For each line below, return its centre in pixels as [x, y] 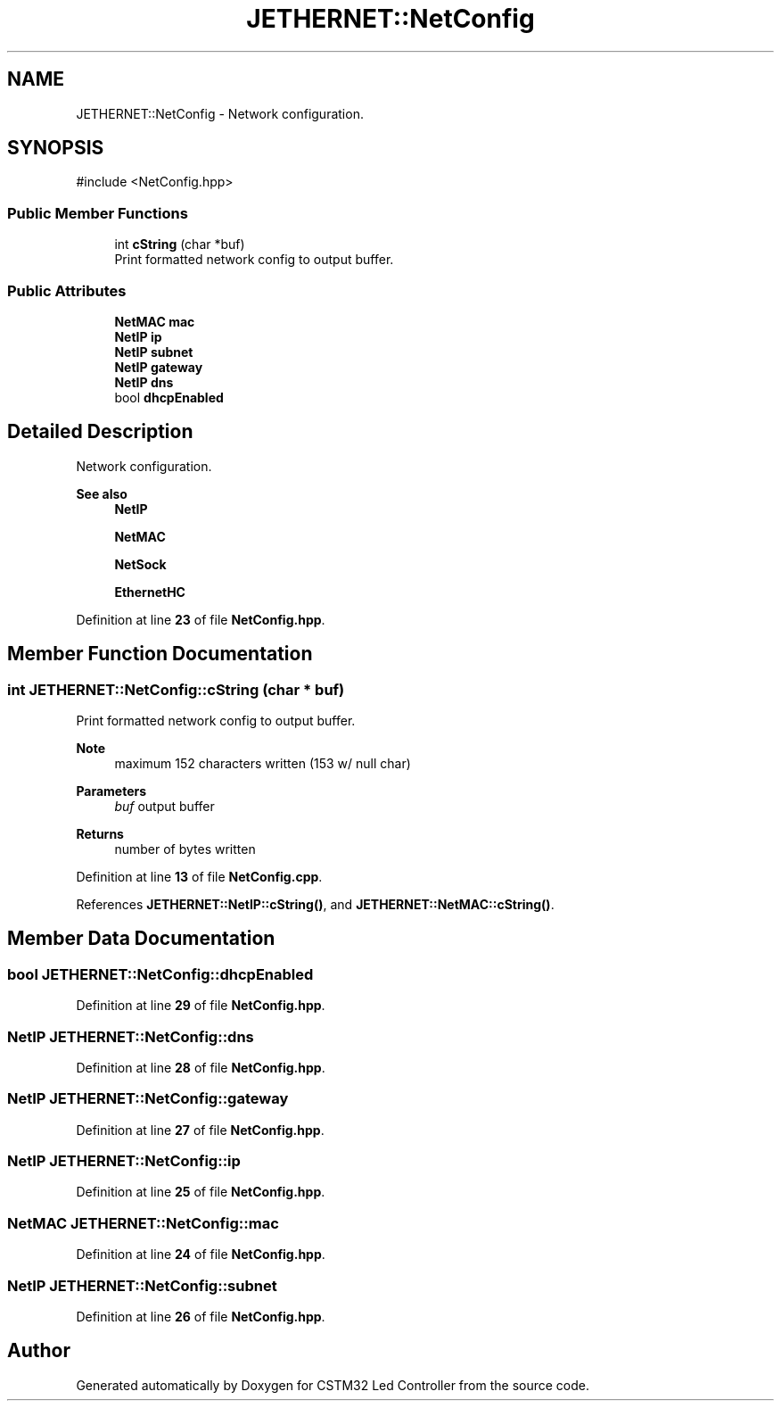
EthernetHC [150, 592]
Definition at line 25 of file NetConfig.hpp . [201, 1192]
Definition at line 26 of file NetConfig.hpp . [201, 1316]
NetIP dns [144, 382]
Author [39, 1351]
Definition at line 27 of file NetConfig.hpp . [200, 1130]
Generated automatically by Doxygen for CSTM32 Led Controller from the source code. [333, 1385]
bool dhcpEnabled [169, 397]
